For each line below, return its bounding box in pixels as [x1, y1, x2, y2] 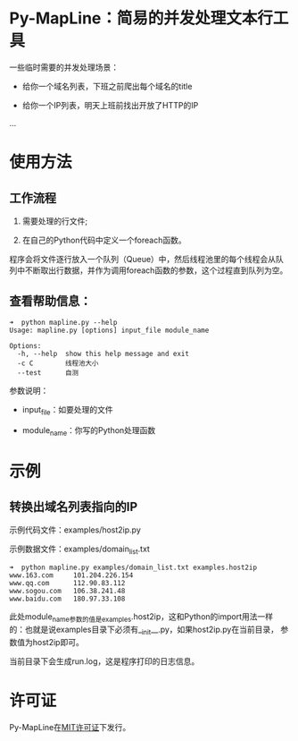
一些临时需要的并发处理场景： [9, 62, 119, 72]
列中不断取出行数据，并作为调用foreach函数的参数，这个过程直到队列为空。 [9, 265, 288, 276]
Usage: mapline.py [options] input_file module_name [9, 326, 210, 335]
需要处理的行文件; [21, 216, 88, 226]
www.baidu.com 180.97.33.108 [9, 594, 126, 604]
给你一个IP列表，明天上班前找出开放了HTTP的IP [21, 99, 199, 110]
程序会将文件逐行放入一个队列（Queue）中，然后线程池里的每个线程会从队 [9, 253, 284, 264]
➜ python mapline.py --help [9, 318, 118, 327]
